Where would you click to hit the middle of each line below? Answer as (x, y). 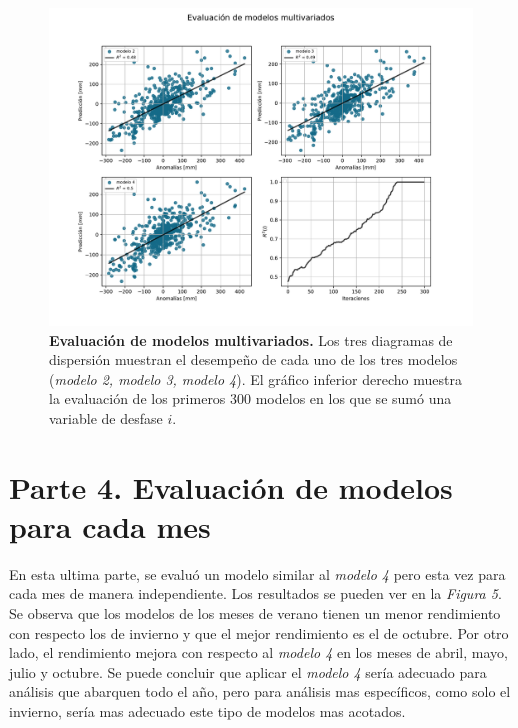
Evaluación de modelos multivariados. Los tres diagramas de (251, 339)
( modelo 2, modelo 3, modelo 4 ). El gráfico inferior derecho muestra (255, 378)
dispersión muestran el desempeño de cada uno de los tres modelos (253, 359)
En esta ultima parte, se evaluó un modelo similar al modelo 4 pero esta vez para (257, 573)
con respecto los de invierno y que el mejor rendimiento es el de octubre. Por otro (259, 632)
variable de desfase (106, 417)
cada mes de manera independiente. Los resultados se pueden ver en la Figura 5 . (255, 593)
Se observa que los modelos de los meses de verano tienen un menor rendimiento (255, 613)
